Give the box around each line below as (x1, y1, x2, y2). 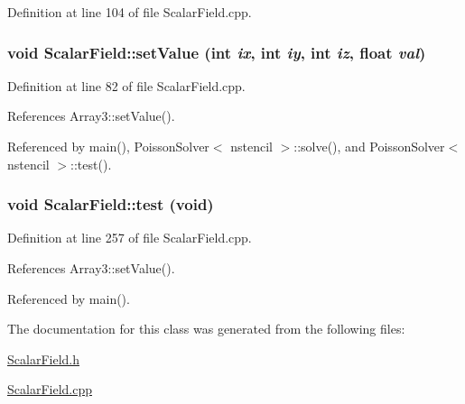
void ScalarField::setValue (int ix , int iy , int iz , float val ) (7, 41, 426, 63)
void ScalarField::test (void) (7, 193, 214, 216)
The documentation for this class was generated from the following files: (7, 319, 405, 338)
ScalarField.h (7, 349, 79, 368)
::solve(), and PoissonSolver (293, 137, 445, 155)
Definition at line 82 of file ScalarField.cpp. (7, 76, 246, 95)
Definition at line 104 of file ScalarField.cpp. (7, 3, 252, 21)
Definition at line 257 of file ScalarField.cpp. (7, 228, 252, 247)
